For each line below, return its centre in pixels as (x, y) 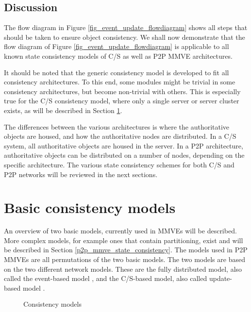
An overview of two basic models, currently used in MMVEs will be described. (120, 231)
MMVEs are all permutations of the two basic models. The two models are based (125, 259)
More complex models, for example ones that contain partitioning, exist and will (124, 240)
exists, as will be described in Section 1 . (63, 110)
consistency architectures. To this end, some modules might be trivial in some (120, 82)
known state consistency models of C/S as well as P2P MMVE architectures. (118, 56)
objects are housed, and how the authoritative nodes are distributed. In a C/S (120, 136)
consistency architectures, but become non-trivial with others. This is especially (122, 91)
